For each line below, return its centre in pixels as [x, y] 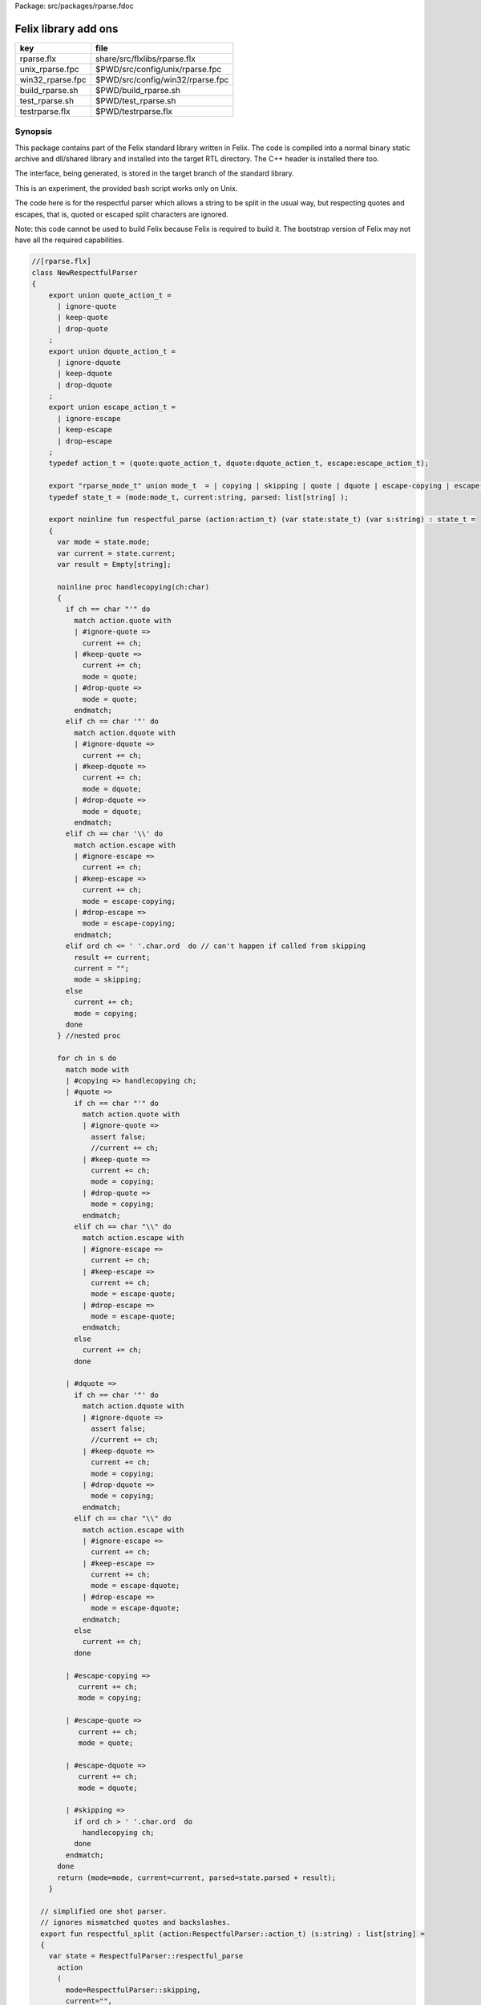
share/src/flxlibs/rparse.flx [145, 59]
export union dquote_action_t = [112, 351]
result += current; [112, 957]
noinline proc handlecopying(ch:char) [133, 587]
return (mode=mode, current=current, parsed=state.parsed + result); [197, 1877]
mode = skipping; [107, 980]
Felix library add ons [67, 28]
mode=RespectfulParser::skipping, [133, 1990]
